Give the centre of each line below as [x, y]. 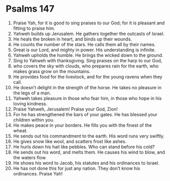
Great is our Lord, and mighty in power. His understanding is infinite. [84, 50]
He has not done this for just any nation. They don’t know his [77, 168]
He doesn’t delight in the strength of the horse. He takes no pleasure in [87, 87]
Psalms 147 [30, 9]
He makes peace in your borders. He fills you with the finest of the [82, 125]
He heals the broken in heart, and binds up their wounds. [73, 39]
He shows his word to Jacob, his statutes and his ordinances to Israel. [86, 163]
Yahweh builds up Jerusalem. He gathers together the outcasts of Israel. [89, 33]
